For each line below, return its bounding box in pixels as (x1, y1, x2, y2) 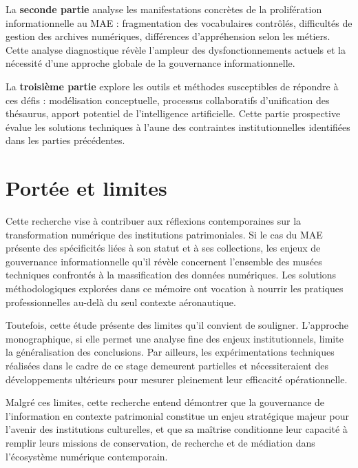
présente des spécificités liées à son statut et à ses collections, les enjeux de (6, 241, 321, 255)
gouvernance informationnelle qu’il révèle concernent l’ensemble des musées (6, 254, 322, 268)
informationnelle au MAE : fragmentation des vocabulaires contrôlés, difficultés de (6, 15, 352, 30)
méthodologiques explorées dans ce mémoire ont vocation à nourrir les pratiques (6, 281, 344, 296)
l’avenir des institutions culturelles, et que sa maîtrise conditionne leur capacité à (6, 422, 348, 436)
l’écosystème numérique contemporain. (6, 449, 168, 463)
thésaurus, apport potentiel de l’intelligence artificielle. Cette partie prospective (6, 106, 341, 121)
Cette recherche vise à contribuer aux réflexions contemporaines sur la (6, 214, 302, 228)
